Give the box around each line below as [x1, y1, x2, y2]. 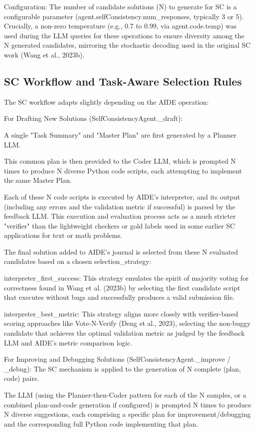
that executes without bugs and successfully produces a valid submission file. [4, 292, 235, 302]
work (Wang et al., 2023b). [4, 49, 85, 59]
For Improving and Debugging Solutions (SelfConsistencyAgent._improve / [4, 354, 231, 364]
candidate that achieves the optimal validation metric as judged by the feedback [4, 328, 245, 338]
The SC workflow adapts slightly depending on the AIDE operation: [4, 96, 209, 107]
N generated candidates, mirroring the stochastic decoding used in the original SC [4, 40, 251, 50]
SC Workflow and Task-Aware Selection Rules [4, 73, 242, 88]
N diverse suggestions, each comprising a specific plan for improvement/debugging [4, 409, 251, 419]
